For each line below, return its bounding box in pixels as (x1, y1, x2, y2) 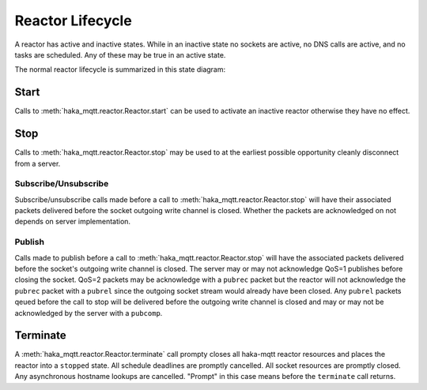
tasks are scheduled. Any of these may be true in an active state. (14, 50, 226, 59)
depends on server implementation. (14, 217, 130, 227)
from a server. (14, 159, 61, 168)
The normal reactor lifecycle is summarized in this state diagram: (14, 65, 226, 74)
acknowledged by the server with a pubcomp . (14, 308, 163, 317)
